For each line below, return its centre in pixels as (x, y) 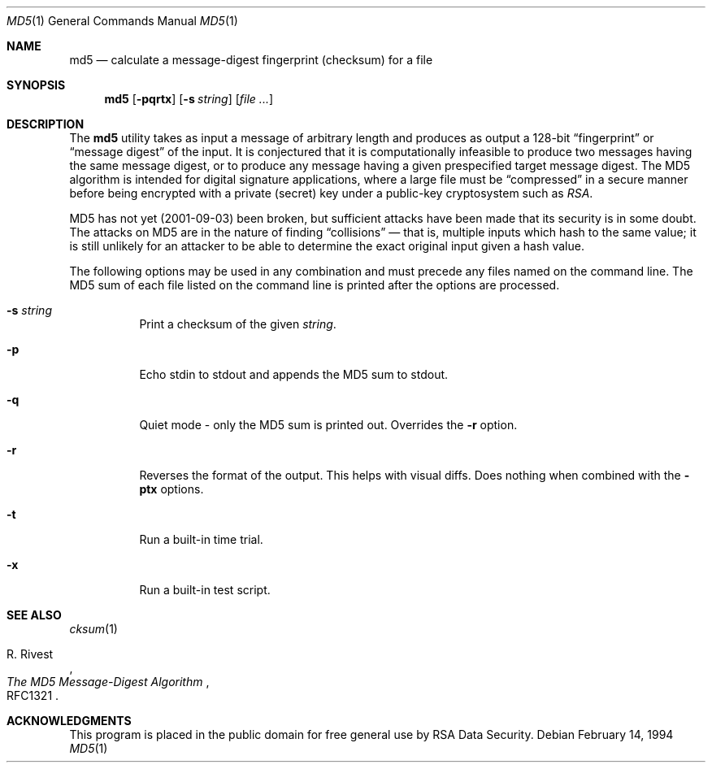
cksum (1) (93, 629)
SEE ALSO (34, 615)
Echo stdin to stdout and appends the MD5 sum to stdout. (294, 374)
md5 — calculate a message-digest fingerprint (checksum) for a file (251, 60)
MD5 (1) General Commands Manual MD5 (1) (122, 21)
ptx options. (171, 489)
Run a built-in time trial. (201, 539)
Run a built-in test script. (205, 590)
